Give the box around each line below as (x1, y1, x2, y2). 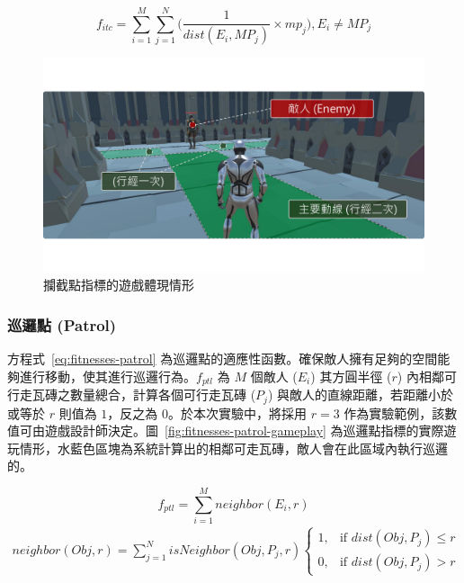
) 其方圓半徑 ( (310, 366, 392, 385)
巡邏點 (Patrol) (7, 313, 117, 336)
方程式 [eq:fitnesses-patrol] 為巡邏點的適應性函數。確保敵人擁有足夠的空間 (7, 349, 438, 368)
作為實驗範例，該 (344, 403, 445, 422)
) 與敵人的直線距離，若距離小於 (267, 385, 454, 404)
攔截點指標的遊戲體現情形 (43, 275, 194, 294)
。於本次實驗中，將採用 (168, 403, 307, 422)
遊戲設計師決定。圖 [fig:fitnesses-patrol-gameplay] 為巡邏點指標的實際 (44, 421, 444, 440)
